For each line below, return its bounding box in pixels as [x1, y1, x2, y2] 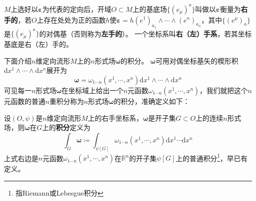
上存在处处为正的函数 [36, 14, 106, 25]
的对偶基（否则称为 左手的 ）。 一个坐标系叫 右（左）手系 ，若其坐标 [39, 28, 252, 38]
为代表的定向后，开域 [42, 3, 111, 14]
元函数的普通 [4, 96, 45, 106]
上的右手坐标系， [88, 112, 143, 123]
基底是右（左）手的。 [4, 39, 73, 49]
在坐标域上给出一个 [61, 85, 124, 95]
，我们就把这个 [199, 85, 248, 95]
